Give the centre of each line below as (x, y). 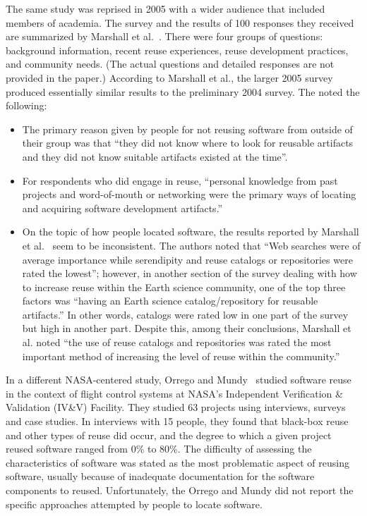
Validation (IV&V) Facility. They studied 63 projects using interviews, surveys (176, 407)
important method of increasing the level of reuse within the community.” (181, 356)
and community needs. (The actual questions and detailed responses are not (170, 64)
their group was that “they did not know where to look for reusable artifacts (188, 143)
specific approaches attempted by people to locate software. (134, 504)
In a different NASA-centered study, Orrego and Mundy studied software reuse (179, 380)
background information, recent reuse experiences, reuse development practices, (177, 50)
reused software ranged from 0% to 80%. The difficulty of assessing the (159, 449)
